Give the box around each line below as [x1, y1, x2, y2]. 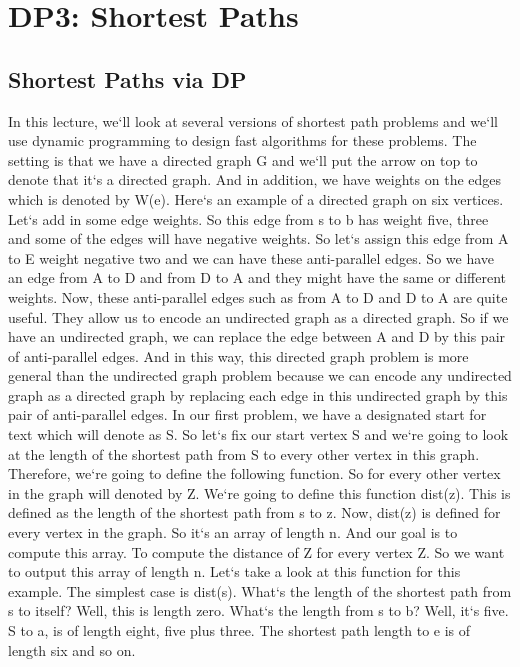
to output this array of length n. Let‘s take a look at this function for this [8, 561, 461, 582]
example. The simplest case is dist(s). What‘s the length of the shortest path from [8, 580, 512, 601]
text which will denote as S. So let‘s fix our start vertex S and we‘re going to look [8, 424, 509, 445]
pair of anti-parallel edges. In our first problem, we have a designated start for [8, 404, 487, 425]
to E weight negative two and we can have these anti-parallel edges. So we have [8, 247, 495, 268]
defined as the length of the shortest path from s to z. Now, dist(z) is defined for [8, 502, 501, 523]
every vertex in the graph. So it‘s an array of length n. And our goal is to [8, 522, 458, 543]
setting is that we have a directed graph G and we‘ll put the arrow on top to [8, 149, 478, 170]
